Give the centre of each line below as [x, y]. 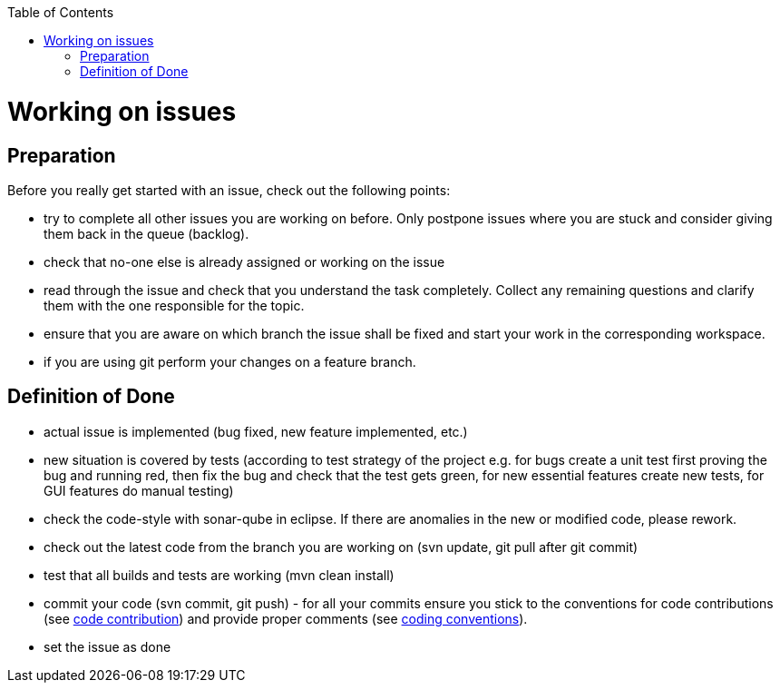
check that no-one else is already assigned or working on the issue [244, 261]
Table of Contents [61, 12]
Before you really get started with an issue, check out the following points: [229, 190]
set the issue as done [107, 646]
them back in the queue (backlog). [146, 233]
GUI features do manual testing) [139, 490]
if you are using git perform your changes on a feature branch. [230, 361]
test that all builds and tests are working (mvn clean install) [219, 575]
